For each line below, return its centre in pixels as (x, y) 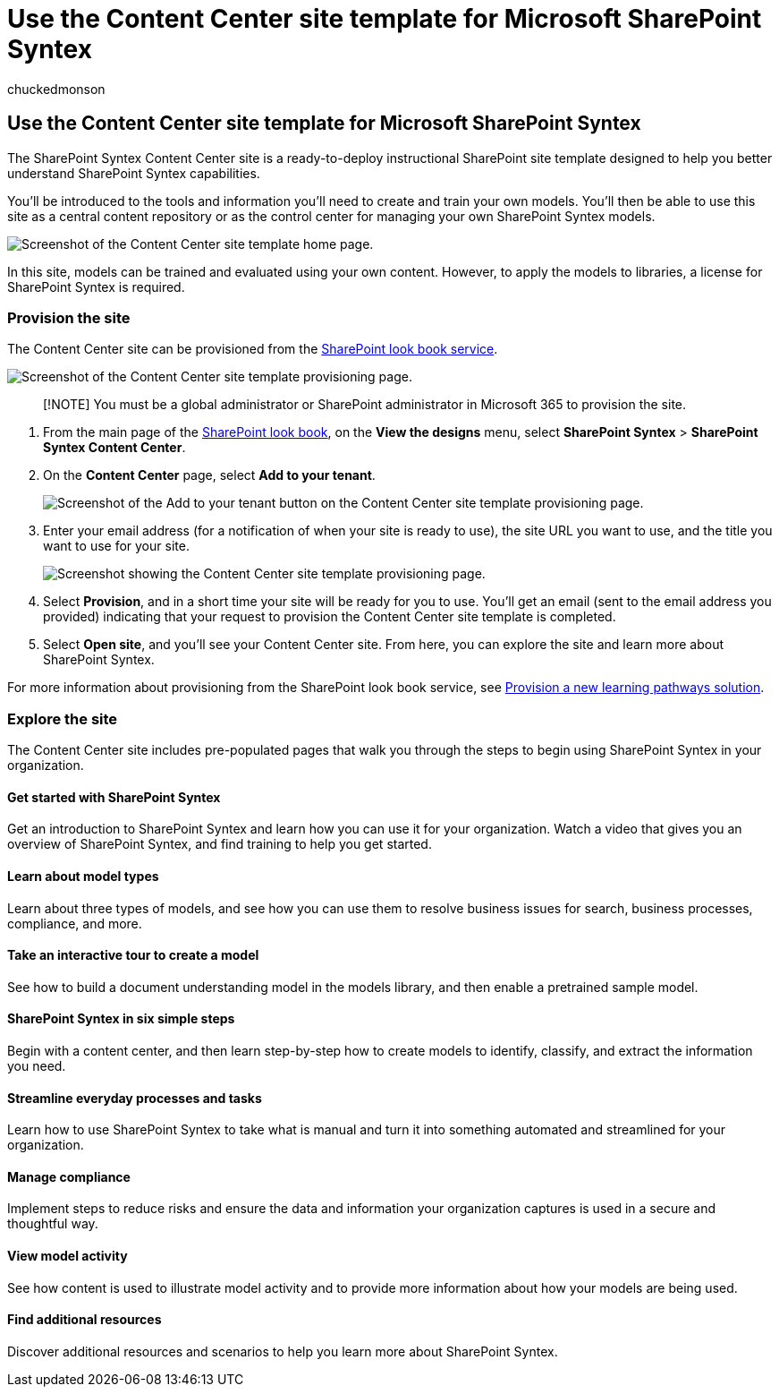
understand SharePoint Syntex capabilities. (134, 173)
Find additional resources (85, 1320)
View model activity (68, 1256)
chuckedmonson (56, 89)
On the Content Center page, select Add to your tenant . (209, 475)
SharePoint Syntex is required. (96, 286)
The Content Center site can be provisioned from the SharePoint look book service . (253, 349)
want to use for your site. (116, 546)
